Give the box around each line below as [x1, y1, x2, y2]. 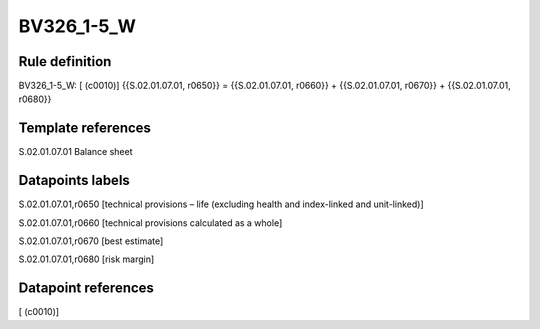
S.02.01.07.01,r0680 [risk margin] [18, 253, 155, 265]
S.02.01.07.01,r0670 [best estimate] [18, 235, 164, 247]
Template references [18, 120, 152, 137]
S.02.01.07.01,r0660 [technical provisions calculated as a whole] [18, 216, 283, 229]
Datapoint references [18, 280, 155, 297]
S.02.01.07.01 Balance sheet [18, 146, 133, 158]
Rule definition [18, 53, 112, 70]
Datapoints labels [18, 172, 130, 189]
